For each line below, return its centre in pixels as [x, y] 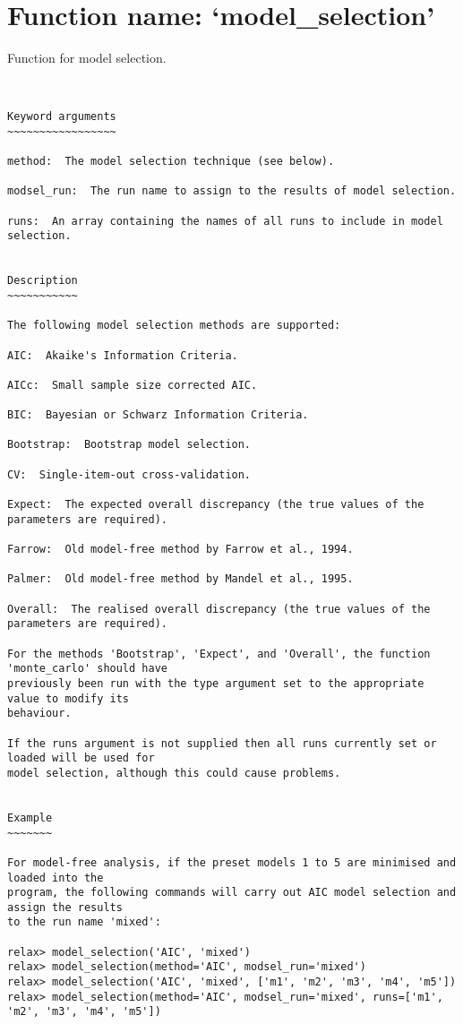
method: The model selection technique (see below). [171, 161]
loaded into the [56, 878]
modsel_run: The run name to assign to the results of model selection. [232, 191]
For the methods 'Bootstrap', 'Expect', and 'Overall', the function [219, 654]
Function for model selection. [87, 58]
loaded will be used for [81, 758]
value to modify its [69, 698]
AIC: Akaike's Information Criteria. [123, 355]
